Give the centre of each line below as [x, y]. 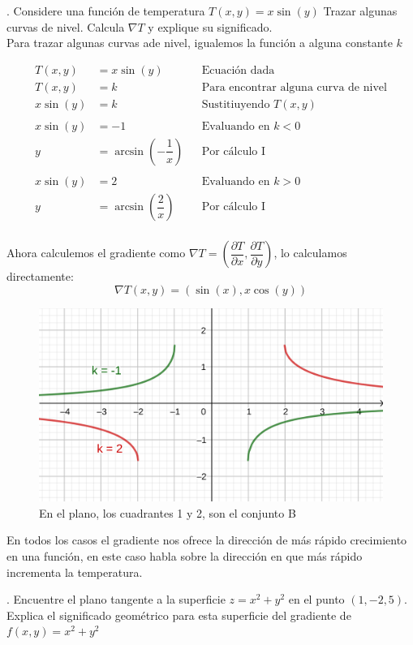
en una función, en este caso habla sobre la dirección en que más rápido [185, 555]
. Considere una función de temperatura [106, 11]
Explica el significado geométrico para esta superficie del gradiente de [179, 615]
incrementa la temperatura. [75, 572]
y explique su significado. [210, 26]
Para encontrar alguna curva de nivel [294, 87]
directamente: [40, 276]
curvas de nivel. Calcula [66, 26]
